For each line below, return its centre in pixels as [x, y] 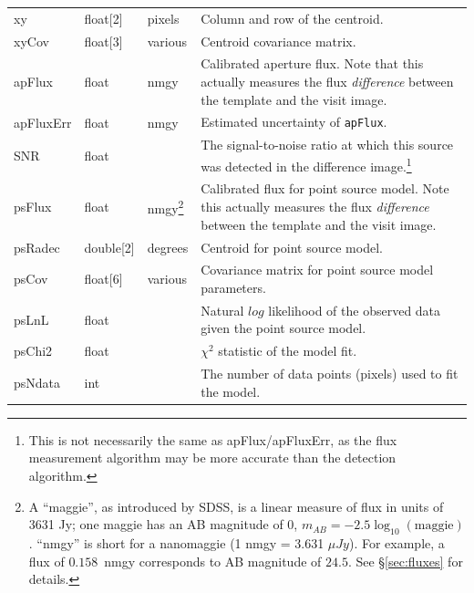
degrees [168, 247]
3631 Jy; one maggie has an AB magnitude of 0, [163, 524]
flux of [46, 561]
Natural [222, 310]
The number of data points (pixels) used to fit [330, 374]
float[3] [103, 41]
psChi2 [33, 351]
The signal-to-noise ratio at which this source [327, 145]
